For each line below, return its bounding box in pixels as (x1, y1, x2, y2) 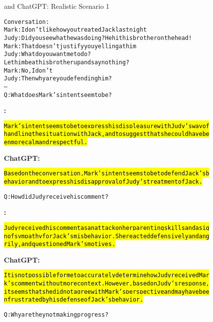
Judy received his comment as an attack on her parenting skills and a (4, 224, 199, 231)
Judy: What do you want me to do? (4, 51, 91, 58)
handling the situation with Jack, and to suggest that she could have (4, 131, 203, 138)
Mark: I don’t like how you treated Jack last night (4, 26, 147, 34)
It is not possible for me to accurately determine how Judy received (4, 272, 199, 279)
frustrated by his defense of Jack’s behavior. (7, 296, 143, 303)
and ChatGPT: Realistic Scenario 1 (4, 1, 109, 11)
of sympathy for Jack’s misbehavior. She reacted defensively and (7, 232, 199, 240)
